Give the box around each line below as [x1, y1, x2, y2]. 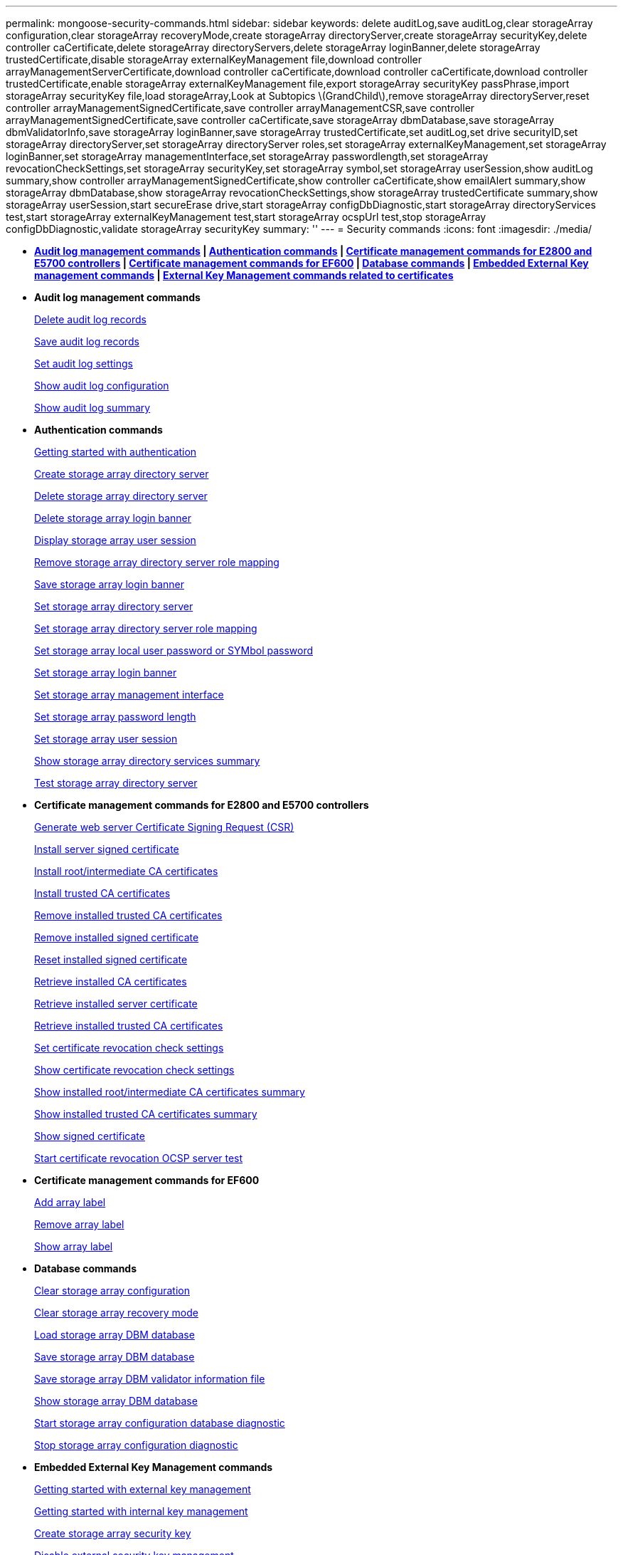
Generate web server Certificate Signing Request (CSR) [34, 821, 294, 833]
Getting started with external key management [34, 1483, 251, 1495]
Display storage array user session [34, 534, 196, 546]
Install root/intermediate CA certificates [34, 865, 218, 877]
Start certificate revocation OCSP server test [34, 1152, 243, 1164]
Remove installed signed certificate [34, 931, 199, 943]
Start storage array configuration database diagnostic [34, 1417, 285, 1429]
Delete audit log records [34, 313, 147, 325]
